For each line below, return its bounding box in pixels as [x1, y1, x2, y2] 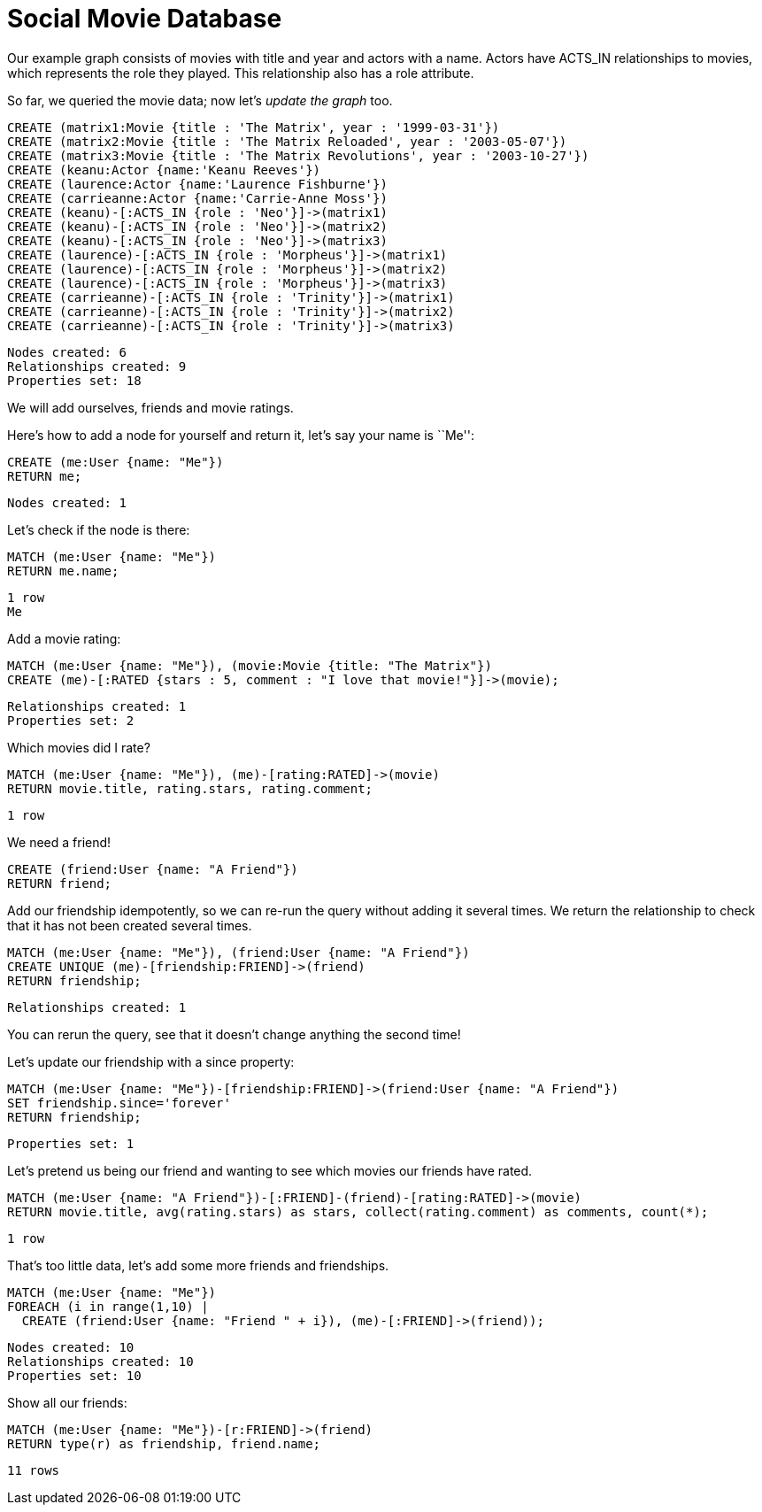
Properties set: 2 [7, 713, 135, 728]
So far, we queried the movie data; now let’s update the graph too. [7, 92, 393, 108]
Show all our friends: [7, 1394, 127, 1410]
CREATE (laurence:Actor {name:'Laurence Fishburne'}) [7, 176, 388, 191]
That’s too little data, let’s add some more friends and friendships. [7, 1257, 389, 1273]
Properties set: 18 [7, 373, 142, 388]
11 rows [7, 1462, 60, 1477]
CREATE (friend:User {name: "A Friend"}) [7, 861, 298, 876]
